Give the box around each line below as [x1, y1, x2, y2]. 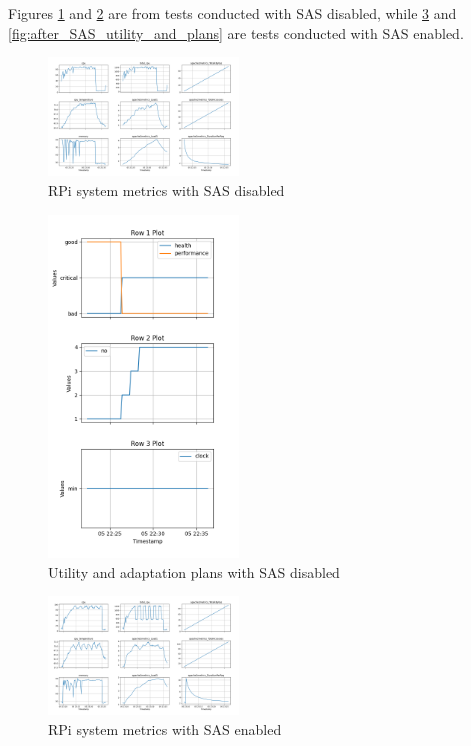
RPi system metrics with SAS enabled [48, 719, 282, 740]
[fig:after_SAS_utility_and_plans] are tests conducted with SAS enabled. [8, 22, 464, 43]
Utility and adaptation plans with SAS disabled [48, 561, 340, 582]
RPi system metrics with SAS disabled [48, 180, 285, 201]
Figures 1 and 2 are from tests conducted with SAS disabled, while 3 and [8, 3, 457, 23]
